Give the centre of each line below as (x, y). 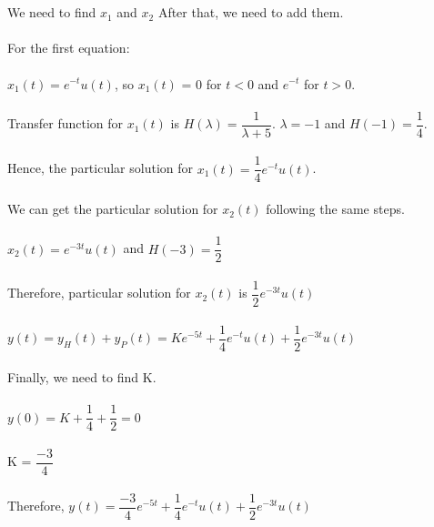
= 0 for (202, 83)
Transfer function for (66, 123)
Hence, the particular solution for (100, 168)
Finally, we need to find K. (82, 377)
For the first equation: (69, 48)
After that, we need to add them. (251, 12)
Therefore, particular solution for (99, 293)
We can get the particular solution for (113, 209)
